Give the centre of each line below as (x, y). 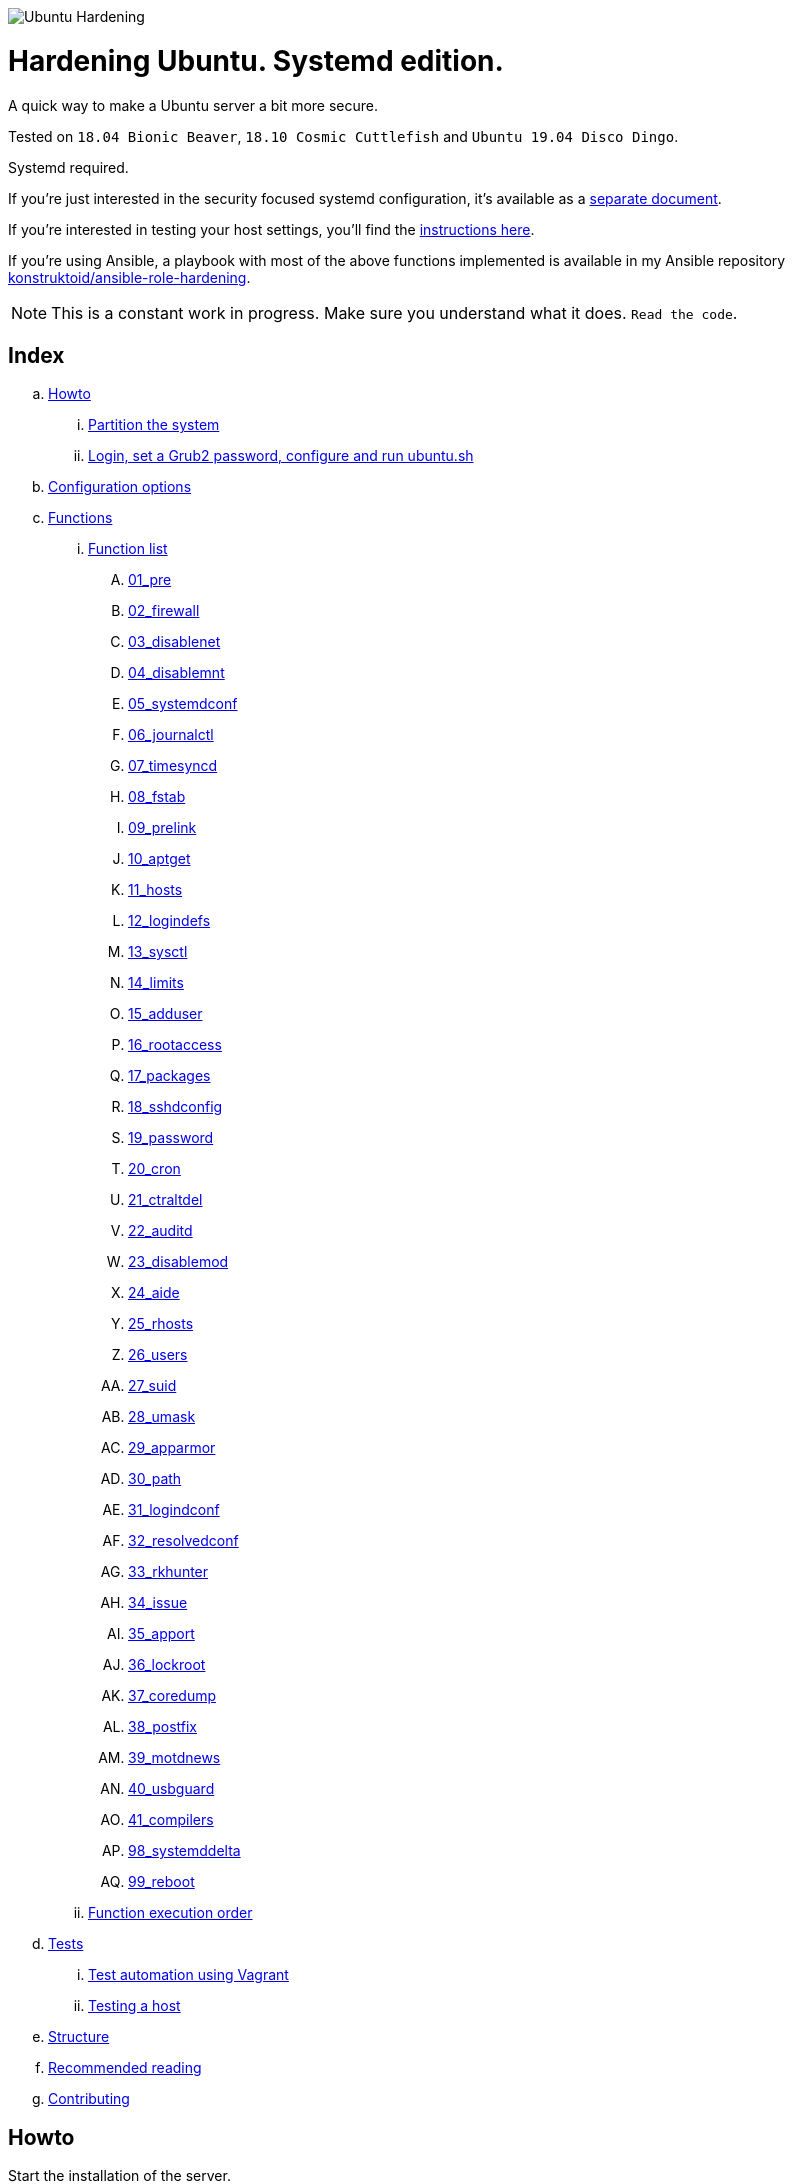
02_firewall (164, 611)
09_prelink (162, 828)
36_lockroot (167, 1665)
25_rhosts (161, 1324)
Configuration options (120, 487)
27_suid (152, 1386)
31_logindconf (174, 1510)
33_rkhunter (168, 1572)
